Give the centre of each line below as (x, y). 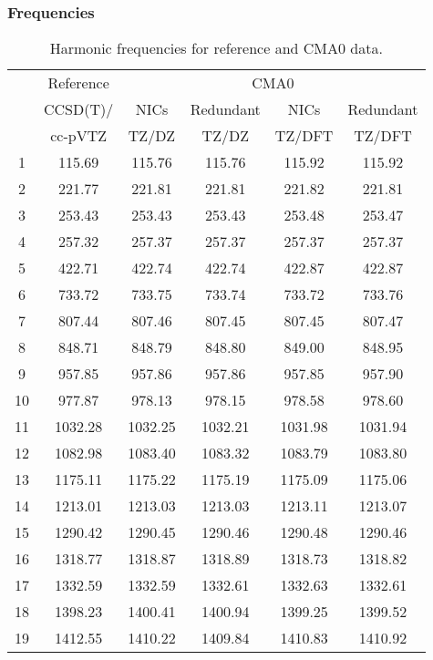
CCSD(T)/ (79, 109)
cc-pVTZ (79, 136)
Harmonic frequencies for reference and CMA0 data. (216, 48)
